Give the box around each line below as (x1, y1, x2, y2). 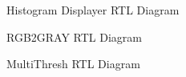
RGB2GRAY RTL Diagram (6, 28, 143, 45)
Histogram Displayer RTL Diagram (6, 2, 180, 18)
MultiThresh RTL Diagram (6, 55, 140, 72)
